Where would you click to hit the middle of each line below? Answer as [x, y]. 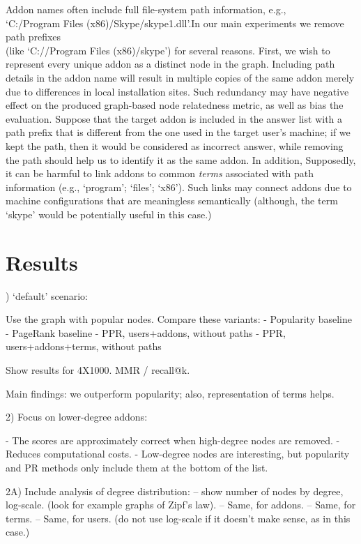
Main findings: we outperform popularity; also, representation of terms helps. [170, 393]
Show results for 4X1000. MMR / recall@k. [98, 370]
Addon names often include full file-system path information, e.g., [146, 9]
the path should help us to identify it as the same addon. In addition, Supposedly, [181, 159]
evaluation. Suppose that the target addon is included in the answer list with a [174, 118]
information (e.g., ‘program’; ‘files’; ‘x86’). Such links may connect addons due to [179, 187]
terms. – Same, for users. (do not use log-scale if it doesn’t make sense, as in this [178, 518]
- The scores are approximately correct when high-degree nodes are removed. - [173, 440]
